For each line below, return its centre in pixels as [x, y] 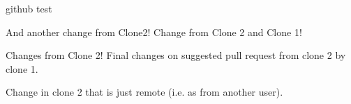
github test [29, 8]
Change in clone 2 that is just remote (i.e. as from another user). [144, 92]
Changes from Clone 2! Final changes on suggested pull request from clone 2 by [176, 55]
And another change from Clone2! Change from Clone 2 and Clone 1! [154, 32]
